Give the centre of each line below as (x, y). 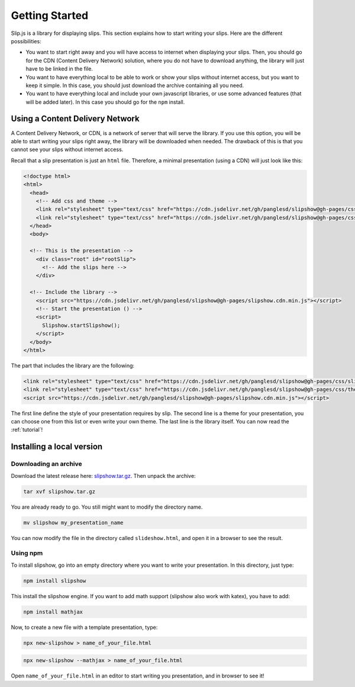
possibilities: (26, 41)
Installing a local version (57, 447)
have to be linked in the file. (59, 69)
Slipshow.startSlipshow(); (81, 325)
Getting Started (50, 15)
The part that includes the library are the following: (73, 365)
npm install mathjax (53, 612)
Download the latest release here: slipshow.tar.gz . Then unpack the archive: (103, 476)
